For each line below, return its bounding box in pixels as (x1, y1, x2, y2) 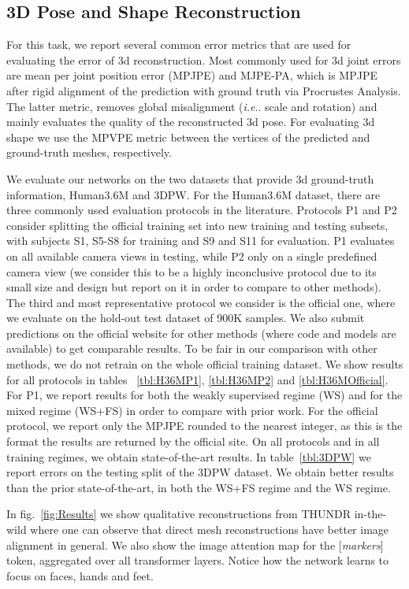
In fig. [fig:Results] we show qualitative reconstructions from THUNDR (6, 506, 351, 522)
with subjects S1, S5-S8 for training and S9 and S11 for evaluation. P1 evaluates (6, 232, 395, 249)
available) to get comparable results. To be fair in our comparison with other (6, 340, 377, 357)
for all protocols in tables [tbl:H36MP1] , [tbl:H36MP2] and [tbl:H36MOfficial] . (6, 371, 389, 387)
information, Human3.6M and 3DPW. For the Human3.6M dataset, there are (6, 186, 381, 202)
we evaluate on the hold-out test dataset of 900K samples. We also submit (6, 309, 365, 326)
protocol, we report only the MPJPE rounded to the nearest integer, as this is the (6, 417, 403, 434)
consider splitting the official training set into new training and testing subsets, (6, 217, 389, 233)
